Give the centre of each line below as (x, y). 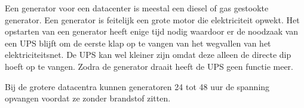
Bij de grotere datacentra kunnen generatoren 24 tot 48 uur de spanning (137, 86)
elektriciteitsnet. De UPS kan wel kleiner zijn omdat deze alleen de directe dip (148, 55)
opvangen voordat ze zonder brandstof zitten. (88, 98)
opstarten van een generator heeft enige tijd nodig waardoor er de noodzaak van (152, 31)
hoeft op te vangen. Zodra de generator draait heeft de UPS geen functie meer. (149, 66)
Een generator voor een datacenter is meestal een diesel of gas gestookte (137, 8)
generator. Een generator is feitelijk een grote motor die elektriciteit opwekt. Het (152, 19)
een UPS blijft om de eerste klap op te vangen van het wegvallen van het (138, 43)
